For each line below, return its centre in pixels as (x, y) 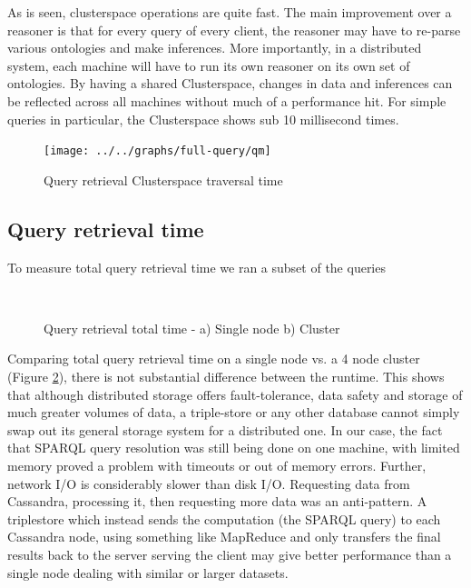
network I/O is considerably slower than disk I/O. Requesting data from (209, 483)
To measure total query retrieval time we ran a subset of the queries (196, 267)
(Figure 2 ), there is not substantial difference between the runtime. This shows (226, 376)
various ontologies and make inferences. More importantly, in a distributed (215, 48)
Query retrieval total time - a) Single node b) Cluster (192, 328)
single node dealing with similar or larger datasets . (148, 572)
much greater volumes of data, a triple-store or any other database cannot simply (234, 412)
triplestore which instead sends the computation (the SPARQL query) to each (224, 518)
